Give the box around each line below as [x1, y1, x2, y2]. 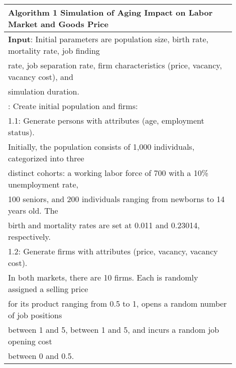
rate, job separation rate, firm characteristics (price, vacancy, [8, 59, 222, 71]
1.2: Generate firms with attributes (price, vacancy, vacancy [8, 245, 218, 257]
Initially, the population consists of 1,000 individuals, [8, 141, 195, 152]
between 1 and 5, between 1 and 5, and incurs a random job [8, 324, 219, 335]
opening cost [8, 335, 52, 347]
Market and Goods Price [8, 18, 108, 30]
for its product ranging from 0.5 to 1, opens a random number [8, 298, 227, 309]
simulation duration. [8, 85, 79, 97]
